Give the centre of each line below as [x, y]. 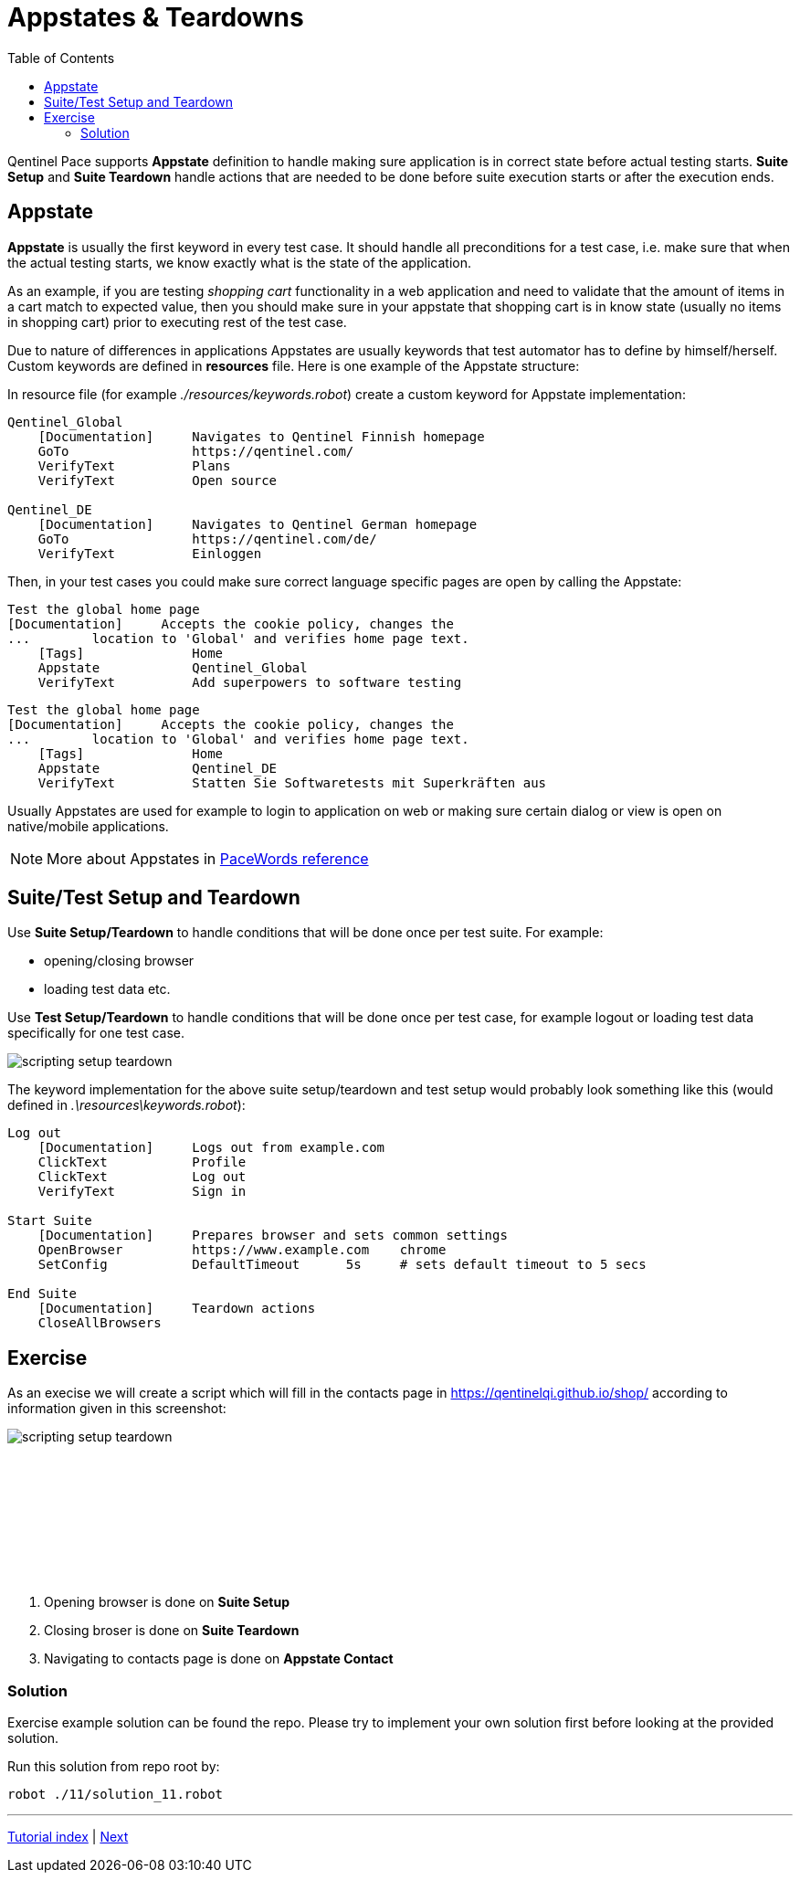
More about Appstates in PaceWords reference [208, 858]
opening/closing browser [119, 961]
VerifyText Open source [158, 480]
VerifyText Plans [134, 465]
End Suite [42, 1294]
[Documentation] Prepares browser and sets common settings [273, 1236]
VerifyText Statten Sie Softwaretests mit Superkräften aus [292, 782]
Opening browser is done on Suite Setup [167, 1602]
